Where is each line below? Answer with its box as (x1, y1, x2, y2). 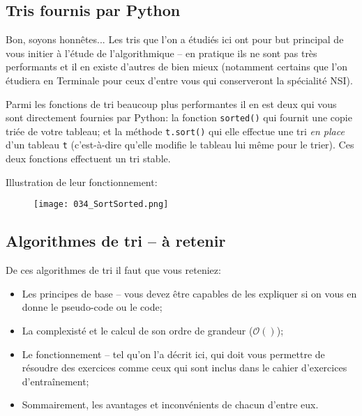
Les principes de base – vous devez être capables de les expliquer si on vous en (22, 286, 357, 300)
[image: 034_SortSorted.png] (33, 199, 169, 210)
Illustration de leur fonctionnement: (6, 174, 158, 189)
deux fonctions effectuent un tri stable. (6, 151, 171, 166)
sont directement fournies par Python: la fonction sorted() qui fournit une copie (6, 110, 352, 125)
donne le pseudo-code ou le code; (22, 300, 163, 314)
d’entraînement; (22, 373, 89, 388)
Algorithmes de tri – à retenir (6, 230, 226, 252)
